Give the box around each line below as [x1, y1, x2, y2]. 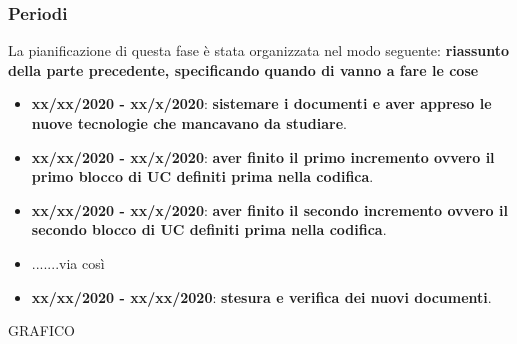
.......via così [31, 252, 105, 273]
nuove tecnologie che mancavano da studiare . [31, 113, 347, 133]
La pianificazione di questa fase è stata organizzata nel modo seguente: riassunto [8, 40, 510, 61]
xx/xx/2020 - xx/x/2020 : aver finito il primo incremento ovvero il [31, 146, 495, 167]
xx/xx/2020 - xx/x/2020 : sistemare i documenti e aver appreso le [31, 93, 492, 114]
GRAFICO [8, 320, 75, 341]
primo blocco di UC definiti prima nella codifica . [31, 166, 374, 187]
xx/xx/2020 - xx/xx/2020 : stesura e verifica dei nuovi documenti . [31, 286, 492, 307]
